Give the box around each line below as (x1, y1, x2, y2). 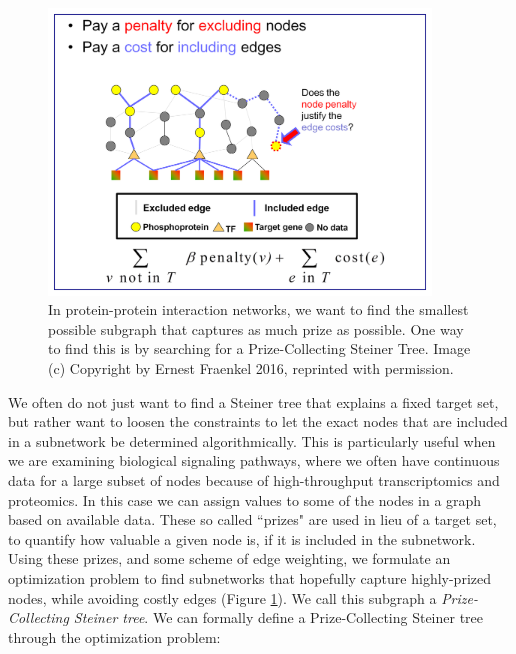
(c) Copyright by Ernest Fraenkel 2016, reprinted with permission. (48, 358, 454, 378)
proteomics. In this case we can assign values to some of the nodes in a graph (8, 489, 482, 510)
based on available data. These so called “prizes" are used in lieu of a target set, (8, 509, 497, 530)
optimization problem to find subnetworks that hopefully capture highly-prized (8, 567, 491, 588)
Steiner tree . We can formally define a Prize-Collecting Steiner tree (73, 607, 484, 628)
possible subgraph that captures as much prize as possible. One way (48, 318, 464, 339)
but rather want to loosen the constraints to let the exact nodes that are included (8, 411, 508, 432)
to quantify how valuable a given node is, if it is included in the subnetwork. (8, 528, 476, 549)
